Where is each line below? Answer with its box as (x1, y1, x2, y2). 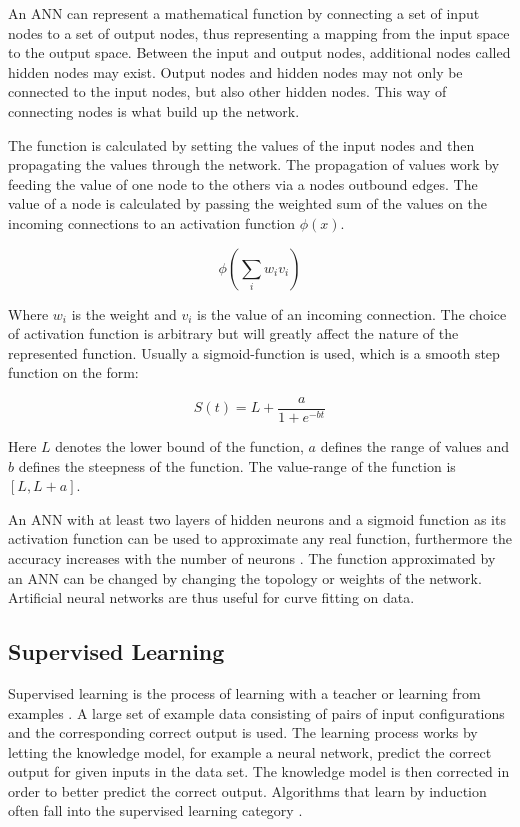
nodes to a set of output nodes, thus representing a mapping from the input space (8, 22, 510, 43)
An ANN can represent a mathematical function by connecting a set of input (8, 3, 480, 23)
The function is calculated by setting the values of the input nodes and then (8, 134, 475, 155)
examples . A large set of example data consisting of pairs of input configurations (8, 702, 505, 723)
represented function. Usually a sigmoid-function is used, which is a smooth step (8, 342, 500, 363)
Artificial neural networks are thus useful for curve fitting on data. (8, 587, 415, 608)
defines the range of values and (320, 435, 510, 456)
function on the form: (8, 362, 139, 383)
